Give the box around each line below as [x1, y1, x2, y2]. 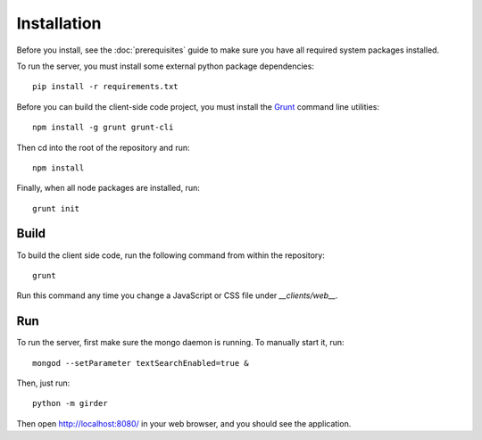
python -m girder [32, 398, 108, 409]
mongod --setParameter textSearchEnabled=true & [32, 358, 249, 368]
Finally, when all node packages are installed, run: [16, 183, 200, 194]
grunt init [32, 203, 80, 213]
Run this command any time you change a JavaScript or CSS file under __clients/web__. [16, 290, 338, 301]
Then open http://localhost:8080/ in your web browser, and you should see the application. [16, 418, 352, 428]
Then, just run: [16, 378, 71, 388]
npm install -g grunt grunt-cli [32, 122, 174, 133]
